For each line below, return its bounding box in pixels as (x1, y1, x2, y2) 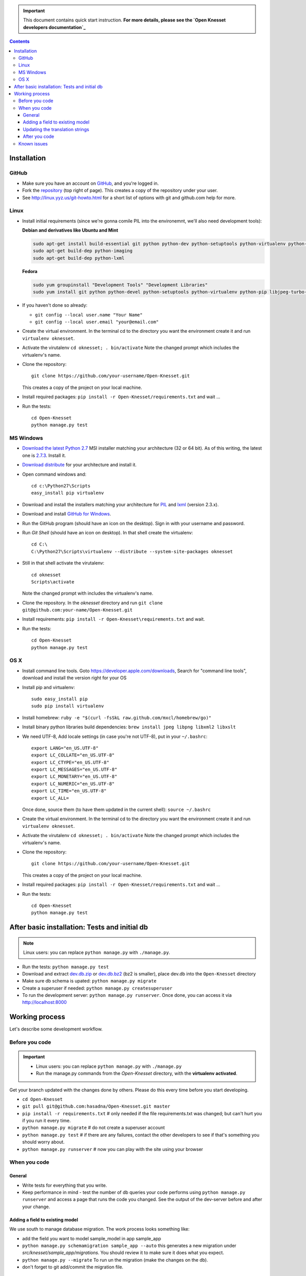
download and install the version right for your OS (22, 675, 127, 681)
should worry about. (22, 1139, 65, 1145)
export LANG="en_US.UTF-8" (31, 745, 99, 751)
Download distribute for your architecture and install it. (22, 462, 137, 468)
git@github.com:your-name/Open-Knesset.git (22, 607, 133, 613)
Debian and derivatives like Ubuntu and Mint (22, 227, 118, 233)
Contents (9, 38, 30, 44)
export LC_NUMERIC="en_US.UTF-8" (31, 781, 115, 787)
